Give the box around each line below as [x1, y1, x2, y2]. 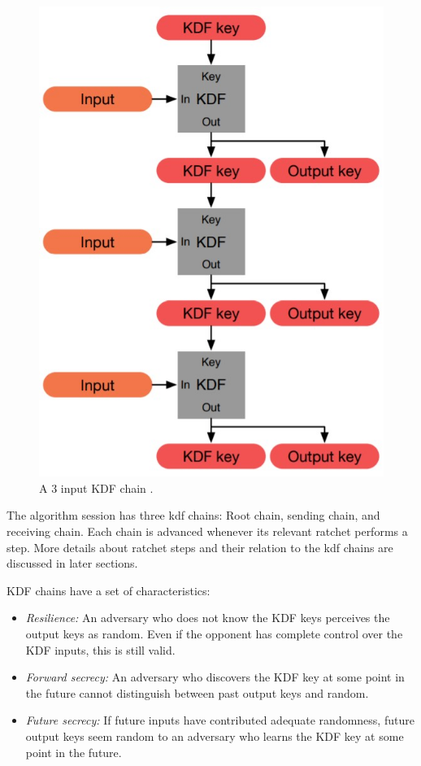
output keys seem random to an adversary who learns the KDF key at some [25, 727, 404, 744]
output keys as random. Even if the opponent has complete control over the [25, 625, 403, 642]
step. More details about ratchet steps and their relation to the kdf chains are [7, 538, 393, 555]
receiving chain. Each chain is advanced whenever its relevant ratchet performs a [7, 523, 408, 540]
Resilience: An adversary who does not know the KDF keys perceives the [25, 609, 390, 626]
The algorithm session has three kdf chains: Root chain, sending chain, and [7, 507, 380, 524]
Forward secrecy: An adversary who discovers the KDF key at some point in [25, 668, 405, 685]
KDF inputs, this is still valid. [25, 641, 176, 658]
